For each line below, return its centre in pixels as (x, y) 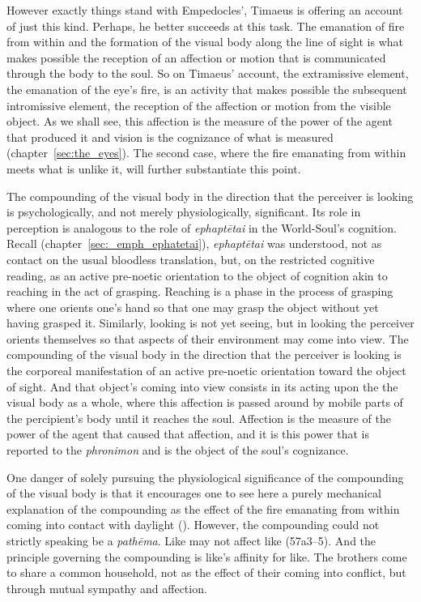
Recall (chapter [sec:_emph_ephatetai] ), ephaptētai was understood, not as (194, 243)
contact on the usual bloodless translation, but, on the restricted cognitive (191, 259)
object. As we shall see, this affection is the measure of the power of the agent (200, 121)
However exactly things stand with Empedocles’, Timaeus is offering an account (205, 10)
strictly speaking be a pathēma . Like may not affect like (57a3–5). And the (191, 540)
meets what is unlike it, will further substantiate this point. (154, 168)
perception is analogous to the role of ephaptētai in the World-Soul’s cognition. (202, 227)
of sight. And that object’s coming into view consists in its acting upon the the (202, 386)
